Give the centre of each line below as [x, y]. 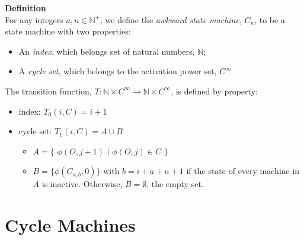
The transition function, [48, 91]
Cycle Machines [70, 225]
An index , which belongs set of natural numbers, [107, 51]
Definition [25, 8]
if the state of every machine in [243, 171]
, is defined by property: [214, 91]
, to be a [270, 19]
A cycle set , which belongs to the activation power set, [118, 71]
